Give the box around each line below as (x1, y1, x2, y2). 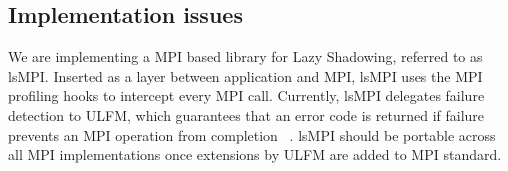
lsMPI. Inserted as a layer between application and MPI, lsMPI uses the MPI (8, 65, 483, 86)
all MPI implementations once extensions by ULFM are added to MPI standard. (8, 144, 502, 165)
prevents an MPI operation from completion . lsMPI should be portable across (8, 124, 496, 145)
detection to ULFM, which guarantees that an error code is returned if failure (8, 104, 485, 125)
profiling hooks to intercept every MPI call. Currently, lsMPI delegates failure (8, 85, 485, 106)
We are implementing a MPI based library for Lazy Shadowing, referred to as (8, 46, 483, 67)
